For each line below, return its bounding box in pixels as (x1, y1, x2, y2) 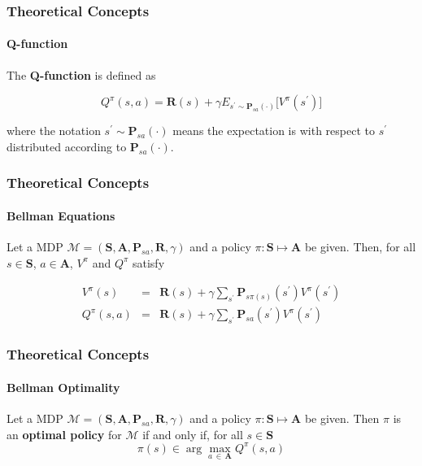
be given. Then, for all (304, 238, 416, 255)
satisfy (132, 254, 165, 271)
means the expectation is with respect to (172, 122, 375, 139)
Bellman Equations (7, 207, 115, 224)
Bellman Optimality (7, 378, 120, 395)
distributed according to (7, 137, 127, 155)
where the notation (7, 122, 101, 139)
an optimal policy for (7, 425, 122, 442)
